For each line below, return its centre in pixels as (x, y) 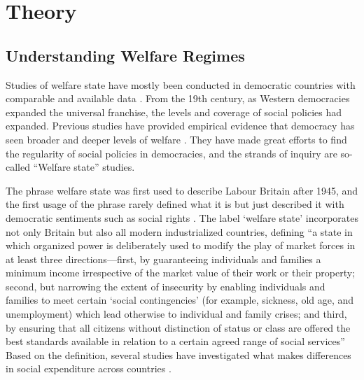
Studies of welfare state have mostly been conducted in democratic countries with (181, 84)
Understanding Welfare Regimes (125, 55)
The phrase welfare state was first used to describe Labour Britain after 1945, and (182, 190)
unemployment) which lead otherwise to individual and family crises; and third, (176, 314)
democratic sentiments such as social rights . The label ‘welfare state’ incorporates (182, 217)
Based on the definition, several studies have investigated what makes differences (178, 354)
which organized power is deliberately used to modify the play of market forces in (181, 245)
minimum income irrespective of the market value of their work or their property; (180, 273)
